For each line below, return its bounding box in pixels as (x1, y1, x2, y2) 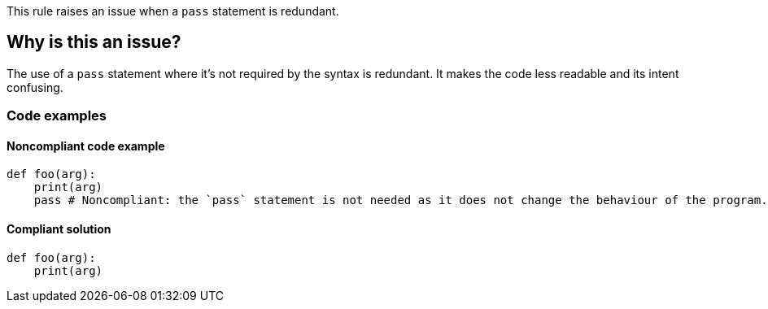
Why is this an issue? (7, 32, 181, 53)
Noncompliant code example (7, 138, 165, 153)
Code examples (7, 107, 107, 124)
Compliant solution (7, 222, 111, 237)
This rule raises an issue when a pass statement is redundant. (7, 4, 339, 18)
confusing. (7, 80, 63, 94)
